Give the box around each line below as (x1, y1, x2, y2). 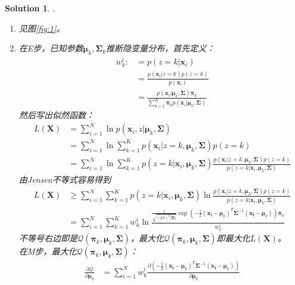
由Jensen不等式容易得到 (19, 173, 111, 186)
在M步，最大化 (19, 245, 77, 258)
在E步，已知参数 (19, 42, 84, 54)
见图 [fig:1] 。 (19, 22, 65, 34)
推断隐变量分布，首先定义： (106, 42, 215, 54)
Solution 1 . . (5, 2, 56, 14)
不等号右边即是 (19, 232, 78, 244)
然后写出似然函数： (19, 109, 94, 121)
